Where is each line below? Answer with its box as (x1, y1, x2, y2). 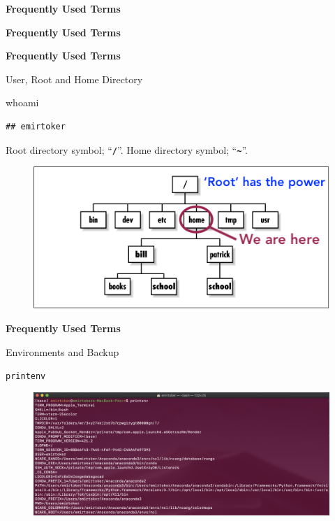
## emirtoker (6, 121, 66, 131)
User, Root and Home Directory (6, 71, 143, 86)
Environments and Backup (6, 344, 119, 359)
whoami (6, 95, 39, 110)
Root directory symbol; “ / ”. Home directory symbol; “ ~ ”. (6, 142, 248, 157)
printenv (6, 371, 46, 381)
